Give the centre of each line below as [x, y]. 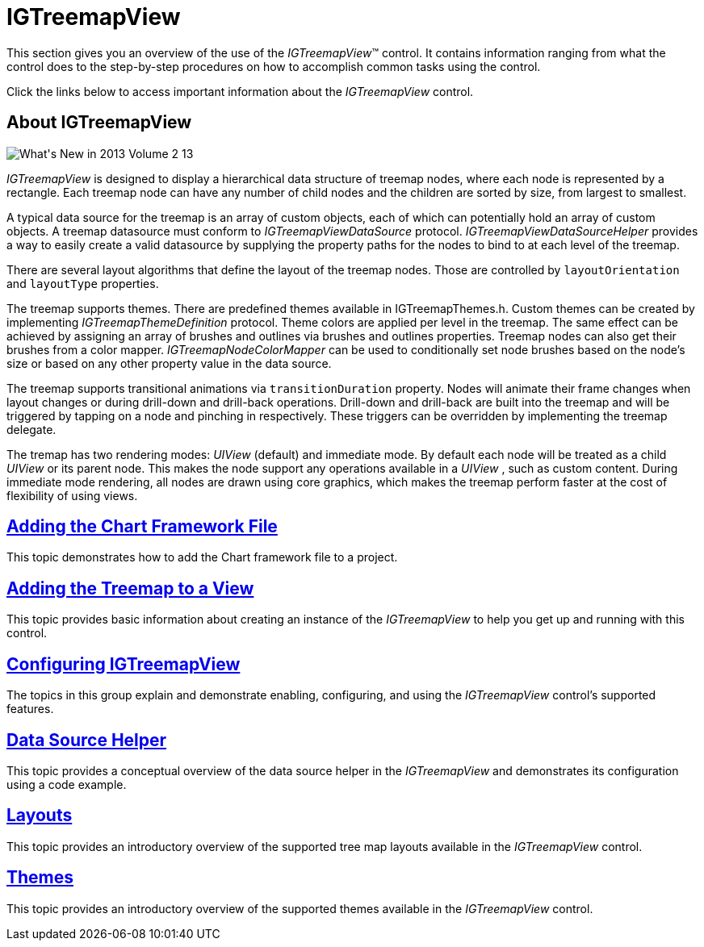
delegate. [31, 429]
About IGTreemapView [99, 123]
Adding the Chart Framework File [142, 527]
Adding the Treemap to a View [130, 588]
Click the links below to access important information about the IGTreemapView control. [240, 91]
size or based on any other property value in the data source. [169, 363]
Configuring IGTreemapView [124, 664]
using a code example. [67, 784]
